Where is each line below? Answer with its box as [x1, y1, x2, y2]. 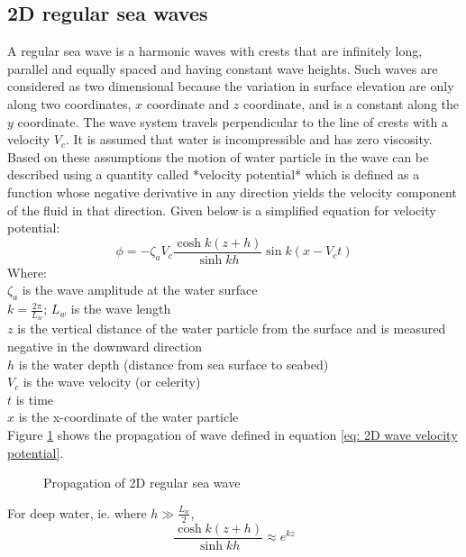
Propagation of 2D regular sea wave [43, 473, 241, 492]
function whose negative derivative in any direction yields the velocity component [7, 182, 457, 201]
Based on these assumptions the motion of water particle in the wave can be [7, 147, 429, 166]
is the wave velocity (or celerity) [23, 372, 201, 391]
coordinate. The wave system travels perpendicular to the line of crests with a [17, 112, 448, 131]
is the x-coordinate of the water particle [18, 407, 239, 426]
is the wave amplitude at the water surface [22, 280, 258, 299]
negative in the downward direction [7, 337, 202, 356]
